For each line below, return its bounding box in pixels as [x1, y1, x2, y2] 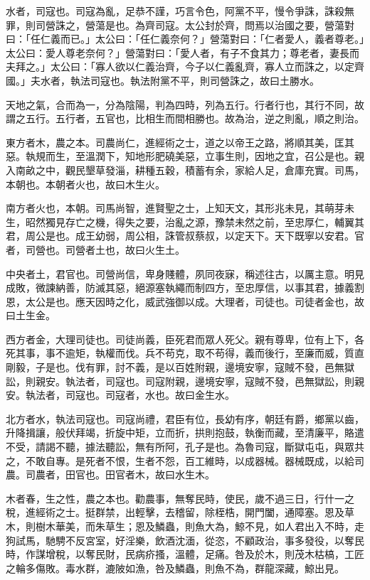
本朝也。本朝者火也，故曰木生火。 [6, 176, 165, 191]
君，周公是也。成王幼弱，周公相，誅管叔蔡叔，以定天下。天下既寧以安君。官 [6, 228, 364, 243]
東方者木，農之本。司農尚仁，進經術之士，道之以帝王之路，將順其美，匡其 [6, 134, 354, 149]
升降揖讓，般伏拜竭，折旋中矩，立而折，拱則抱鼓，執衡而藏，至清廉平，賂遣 [6, 425, 364, 440]
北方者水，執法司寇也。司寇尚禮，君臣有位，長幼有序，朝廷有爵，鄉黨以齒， [6, 411, 364, 426]
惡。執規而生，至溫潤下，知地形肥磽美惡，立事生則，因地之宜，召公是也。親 [6, 149, 364, 163]
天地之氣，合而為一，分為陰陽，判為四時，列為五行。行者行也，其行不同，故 [6, 97, 364, 112]
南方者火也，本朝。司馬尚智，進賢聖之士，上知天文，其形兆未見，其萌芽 [6, 200, 344, 215]
